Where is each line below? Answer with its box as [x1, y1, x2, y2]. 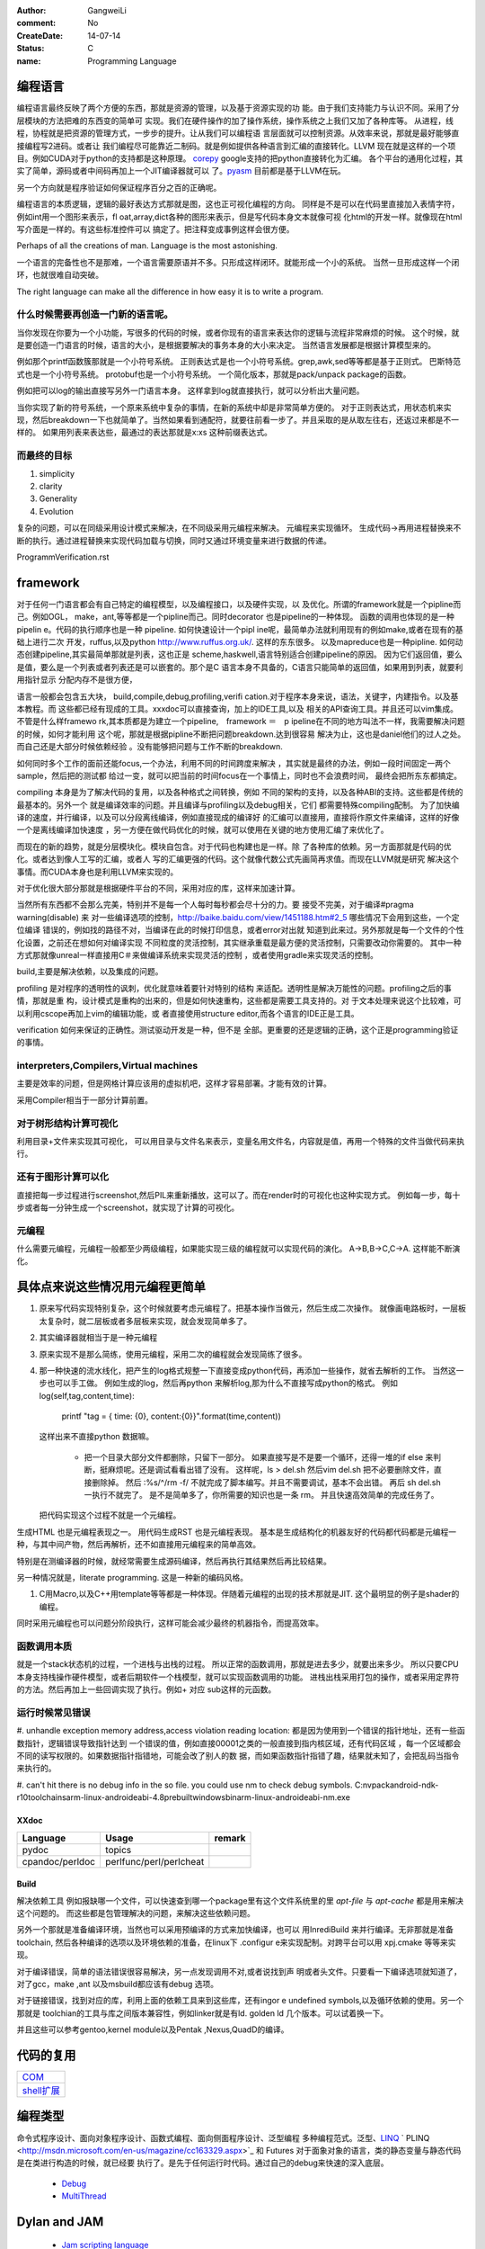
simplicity [39, 468, 75, 479]
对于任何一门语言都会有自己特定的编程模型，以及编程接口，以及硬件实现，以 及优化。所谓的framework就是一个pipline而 [16, 598, 462, 609]
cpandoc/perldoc [22, 1855, 96, 1868]
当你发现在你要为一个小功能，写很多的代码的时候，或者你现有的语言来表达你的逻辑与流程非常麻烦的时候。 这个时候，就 [16, 327, 460, 337]
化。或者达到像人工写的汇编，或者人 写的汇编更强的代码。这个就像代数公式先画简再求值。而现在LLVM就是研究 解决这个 [16, 854, 460, 865]
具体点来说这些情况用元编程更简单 [16, 1279, 206, 1295]
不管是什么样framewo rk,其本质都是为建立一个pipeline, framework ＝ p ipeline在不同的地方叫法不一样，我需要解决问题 [16, 716, 466, 727]
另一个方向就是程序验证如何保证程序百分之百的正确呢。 [16, 182, 222, 193]
